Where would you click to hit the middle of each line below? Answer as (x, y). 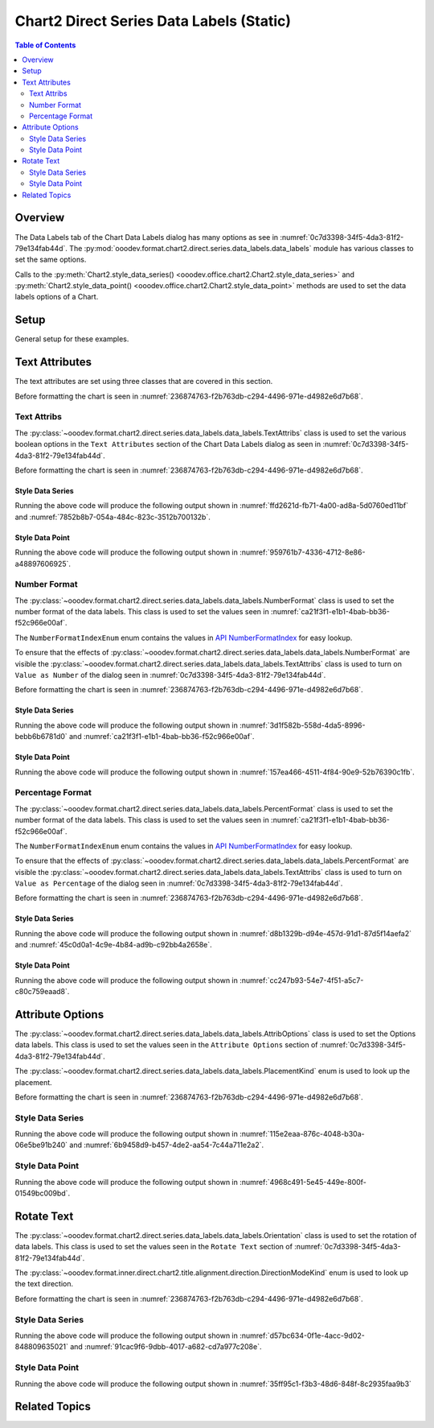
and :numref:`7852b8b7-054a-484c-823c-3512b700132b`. (113, 517)
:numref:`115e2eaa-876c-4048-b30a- (302, 1134)
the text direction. (44, 1284)
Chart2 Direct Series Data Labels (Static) (153, 21)
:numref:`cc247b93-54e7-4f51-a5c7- (302, 980)
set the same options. (51, 260)
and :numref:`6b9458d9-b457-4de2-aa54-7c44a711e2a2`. (167, 1145)
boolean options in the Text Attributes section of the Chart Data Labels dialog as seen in (168, 444)
